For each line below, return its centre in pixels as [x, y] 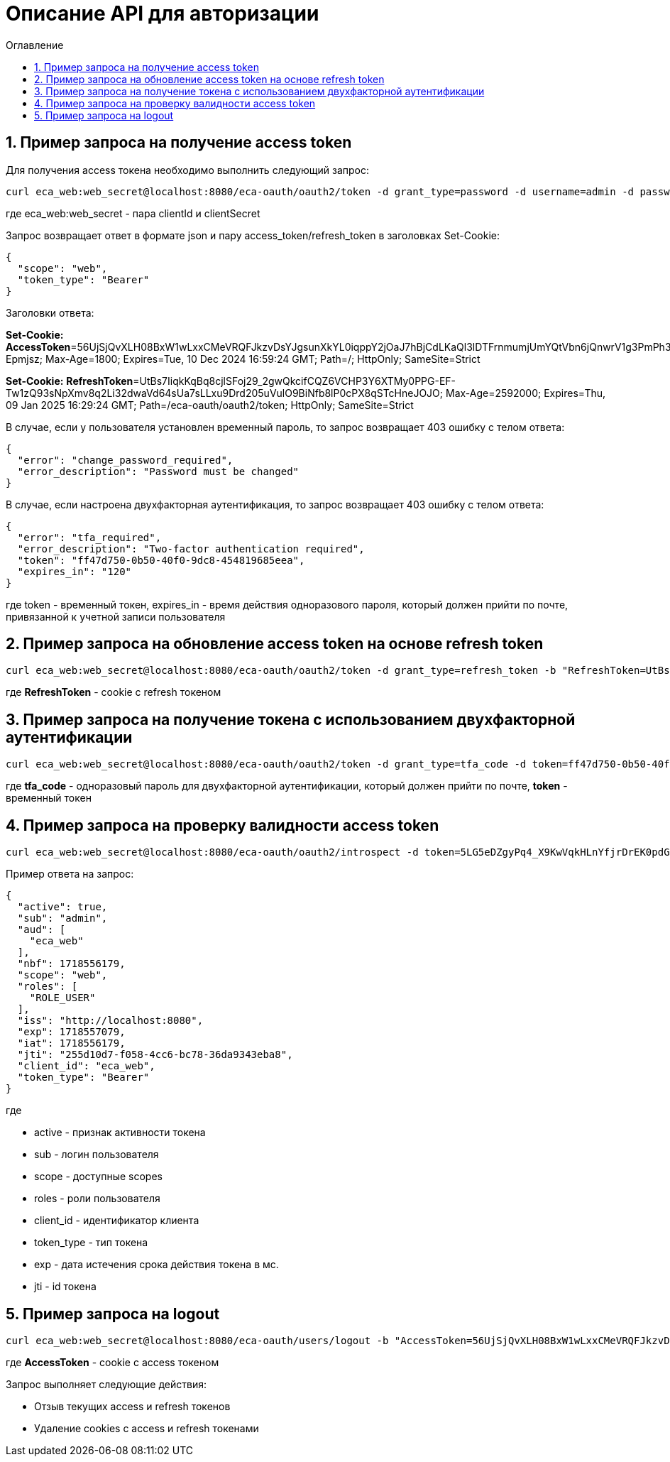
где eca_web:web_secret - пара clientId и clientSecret [133, 213]
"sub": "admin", [62, 918]
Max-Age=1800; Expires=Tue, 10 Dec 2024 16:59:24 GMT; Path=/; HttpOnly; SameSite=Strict [263, 359]
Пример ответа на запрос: [70, 874]
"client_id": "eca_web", [86, 1066]
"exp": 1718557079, [71, 1032]
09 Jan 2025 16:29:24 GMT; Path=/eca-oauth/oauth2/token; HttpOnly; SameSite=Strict [210, 405]
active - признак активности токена [120, 1133]
